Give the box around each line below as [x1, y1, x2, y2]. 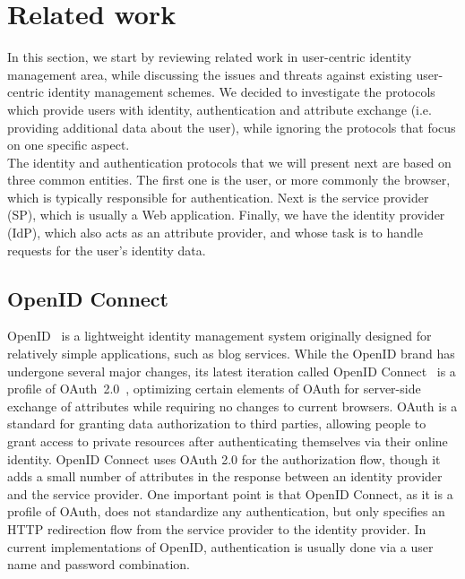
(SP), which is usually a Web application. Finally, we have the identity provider [7, 205, 445, 224]
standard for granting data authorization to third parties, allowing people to [7, 414, 426, 433]
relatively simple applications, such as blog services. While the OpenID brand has [7, 344, 455, 363]
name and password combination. [7, 555, 190, 574]
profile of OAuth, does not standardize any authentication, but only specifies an [7, 502, 445, 521]
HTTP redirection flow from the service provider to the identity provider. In [7, 519, 426, 538]
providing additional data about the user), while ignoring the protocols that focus [7, 117, 456, 136]
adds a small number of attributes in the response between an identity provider [7, 467, 443, 486]
